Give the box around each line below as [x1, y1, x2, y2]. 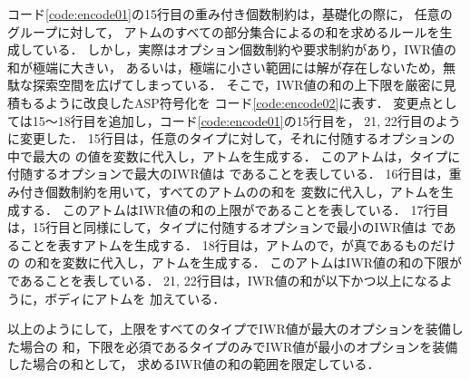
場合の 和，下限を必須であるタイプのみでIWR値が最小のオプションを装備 [19, 336, 458, 355]
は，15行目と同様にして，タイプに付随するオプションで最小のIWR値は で [7, 218, 444, 237]
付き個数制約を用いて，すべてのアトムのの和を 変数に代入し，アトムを [19, 181, 441, 200]
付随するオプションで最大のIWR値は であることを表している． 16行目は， [7, 164, 449, 183]
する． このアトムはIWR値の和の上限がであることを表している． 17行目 [19, 199, 449, 219]
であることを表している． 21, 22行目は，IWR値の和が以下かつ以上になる [7, 270, 440, 289]
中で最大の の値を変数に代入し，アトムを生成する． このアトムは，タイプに [7, 146, 461, 165]
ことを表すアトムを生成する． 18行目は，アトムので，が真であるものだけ [19, 235, 455, 254]
